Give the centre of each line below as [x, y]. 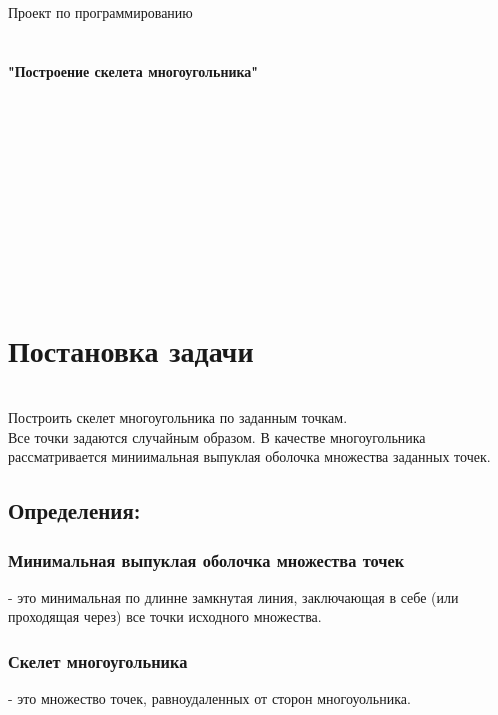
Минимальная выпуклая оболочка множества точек [206, 559]
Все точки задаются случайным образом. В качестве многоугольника [217, 436]
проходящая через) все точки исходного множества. [165, 616]
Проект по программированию [100, 12]
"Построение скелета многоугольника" [133, 70]
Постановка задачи [131, 349]
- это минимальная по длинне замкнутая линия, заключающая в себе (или [233, 596]
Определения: [74, 510]
